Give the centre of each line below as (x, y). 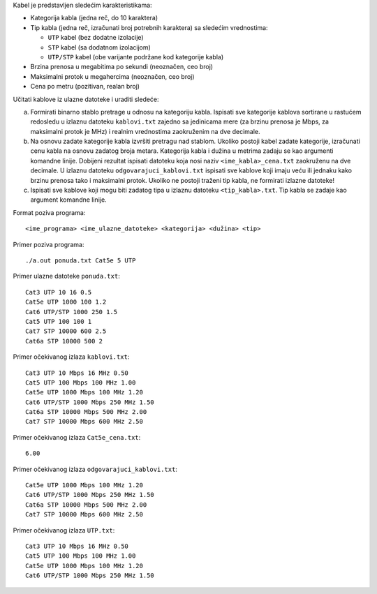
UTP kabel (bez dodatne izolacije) (96, 38)
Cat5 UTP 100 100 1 (59, 321)
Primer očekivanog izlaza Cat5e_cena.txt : (77, 437)
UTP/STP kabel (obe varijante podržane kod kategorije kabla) (136, 57)
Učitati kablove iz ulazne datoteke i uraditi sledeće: (86, 99)
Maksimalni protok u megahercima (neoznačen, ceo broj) (112, 76)
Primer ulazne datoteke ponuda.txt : (66, 276)
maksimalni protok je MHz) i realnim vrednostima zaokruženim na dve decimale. (146, 131)
